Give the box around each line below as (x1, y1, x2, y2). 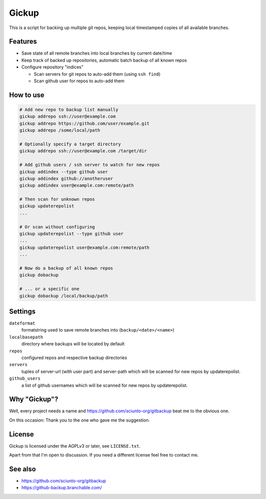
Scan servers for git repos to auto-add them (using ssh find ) (33, 71, 161, 77)
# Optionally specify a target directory (19, 141, 121, 147)
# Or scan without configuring (19, 224, 96, 230)
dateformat (9, 321, 35, 326)
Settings (9, 307, 36, 315)
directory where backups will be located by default (21, 341, 125, 347)
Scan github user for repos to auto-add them (33, 78, 125, 84)
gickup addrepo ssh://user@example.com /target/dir (19, 148, 147, 154)
